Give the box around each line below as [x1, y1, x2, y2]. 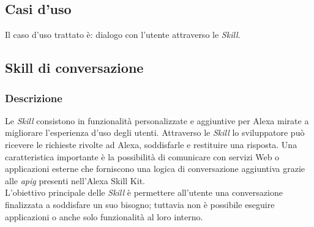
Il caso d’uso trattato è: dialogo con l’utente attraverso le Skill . [5, 28, 241, 41]
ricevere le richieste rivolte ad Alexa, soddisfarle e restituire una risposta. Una [5, 138, 297, 151]
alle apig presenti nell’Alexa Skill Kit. [5, 174, 145, 187]
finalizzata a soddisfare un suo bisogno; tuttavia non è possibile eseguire [5, 198, 275, 210]
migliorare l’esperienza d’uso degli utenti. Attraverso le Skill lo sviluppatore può [5, 126, 305, 139]
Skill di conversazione [5, 58, 144, 77]
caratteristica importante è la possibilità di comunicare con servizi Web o [5, 150, 280, 163]
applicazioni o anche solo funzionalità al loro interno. [5, 210, 203, 223]
